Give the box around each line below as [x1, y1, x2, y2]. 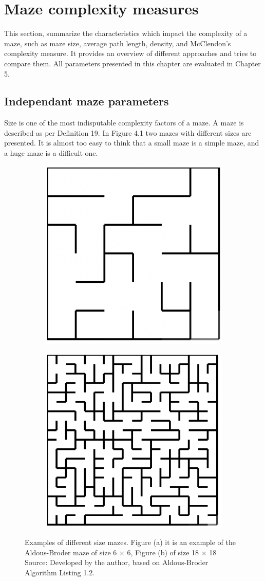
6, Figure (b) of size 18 [127, 547, 199, 557]
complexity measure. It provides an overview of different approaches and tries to [4, 48, 257, 59]
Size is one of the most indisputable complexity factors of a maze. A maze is [4, 117, 244, 128]
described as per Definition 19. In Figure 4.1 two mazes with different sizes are [4, 127, 252, 138]
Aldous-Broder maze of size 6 [25, 547, 117, 557]
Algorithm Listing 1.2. [25, 567, 95, 577]
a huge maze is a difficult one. [4, 148, 98, 158]
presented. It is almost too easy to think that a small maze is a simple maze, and [4, 137, 259, 148]
